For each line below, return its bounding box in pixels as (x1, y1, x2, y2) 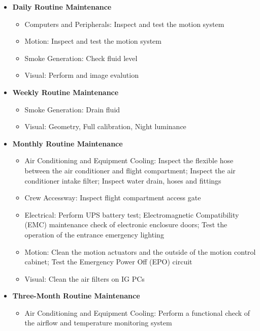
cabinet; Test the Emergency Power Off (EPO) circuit (24, 256, 192, 267)
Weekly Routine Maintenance (12, 86, 119, 97)
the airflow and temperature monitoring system (24, 317, 172, 328)
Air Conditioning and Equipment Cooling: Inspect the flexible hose (24, 155, 234, 166)
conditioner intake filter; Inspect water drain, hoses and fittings (24, 175, 221, 186)
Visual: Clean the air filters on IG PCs (24, 273, 145, 284)
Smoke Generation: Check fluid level (24, 52, 138, 63)
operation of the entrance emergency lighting (24, 229, 164, 239)
